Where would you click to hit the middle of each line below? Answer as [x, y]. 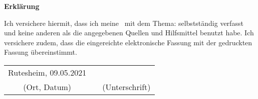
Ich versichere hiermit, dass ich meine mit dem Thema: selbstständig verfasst [124, 23]
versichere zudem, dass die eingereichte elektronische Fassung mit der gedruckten [128, 42]
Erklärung [22, 6]
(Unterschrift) [126, 87]
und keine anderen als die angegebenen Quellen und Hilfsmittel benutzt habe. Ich [129, 33]
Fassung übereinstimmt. [41, 52]
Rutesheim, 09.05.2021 [47, 72]
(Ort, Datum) [47, 87]
